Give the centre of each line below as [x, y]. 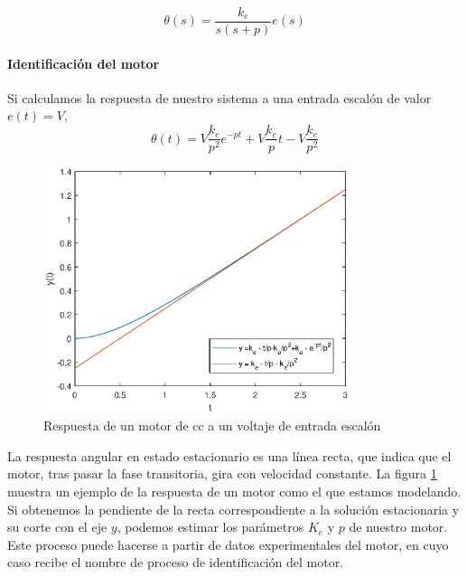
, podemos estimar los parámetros [210, 527]
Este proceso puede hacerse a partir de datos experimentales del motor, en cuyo [228, 544]
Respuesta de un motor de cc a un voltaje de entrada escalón [212, 426]
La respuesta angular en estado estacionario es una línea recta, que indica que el [229, 455]
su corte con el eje [57, 527]
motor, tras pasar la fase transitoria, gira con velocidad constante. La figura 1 [222, 473]
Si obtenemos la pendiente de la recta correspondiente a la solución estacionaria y [233, 509]
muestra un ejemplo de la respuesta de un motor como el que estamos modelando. [234, 492]
